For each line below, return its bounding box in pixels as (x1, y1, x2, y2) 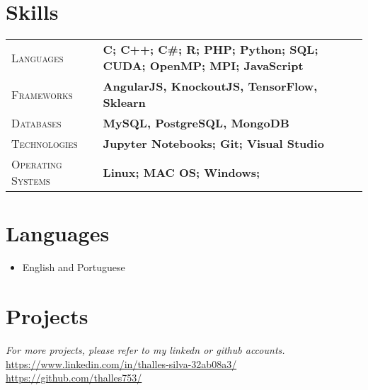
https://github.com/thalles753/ (6, 370, 142, 385)
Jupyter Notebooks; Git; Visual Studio (103, 135, 324, 152)
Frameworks (11, 86, 73, 103)
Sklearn (103, 94, 146, 111)
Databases (11, 115, 62, 132)
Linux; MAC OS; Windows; (103, 164, 260, 180)
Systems (11, 172, 50, 189)
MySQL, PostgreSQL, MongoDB (103, 115, 289, 132)
